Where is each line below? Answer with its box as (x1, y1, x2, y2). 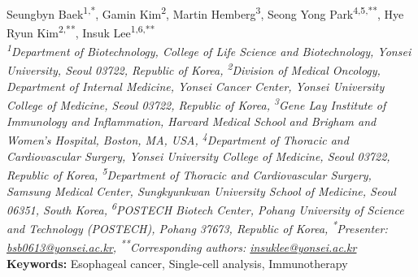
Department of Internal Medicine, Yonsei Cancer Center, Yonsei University (7, 78, 385, 94)
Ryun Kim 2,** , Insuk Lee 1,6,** (7, 22, 155, 41)
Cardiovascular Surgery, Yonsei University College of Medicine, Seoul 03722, (7, 147, 390, 164)
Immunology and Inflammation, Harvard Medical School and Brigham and (7, 112, 377, 129)
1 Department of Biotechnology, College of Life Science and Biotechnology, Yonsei (7, 41, 411, 60)
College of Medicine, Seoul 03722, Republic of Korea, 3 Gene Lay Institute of (7, 94, 386, 114)
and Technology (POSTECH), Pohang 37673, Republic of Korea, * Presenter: (7, 218, 388, 237)
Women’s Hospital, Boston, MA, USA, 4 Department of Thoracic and (7, 129, 349, 149)
